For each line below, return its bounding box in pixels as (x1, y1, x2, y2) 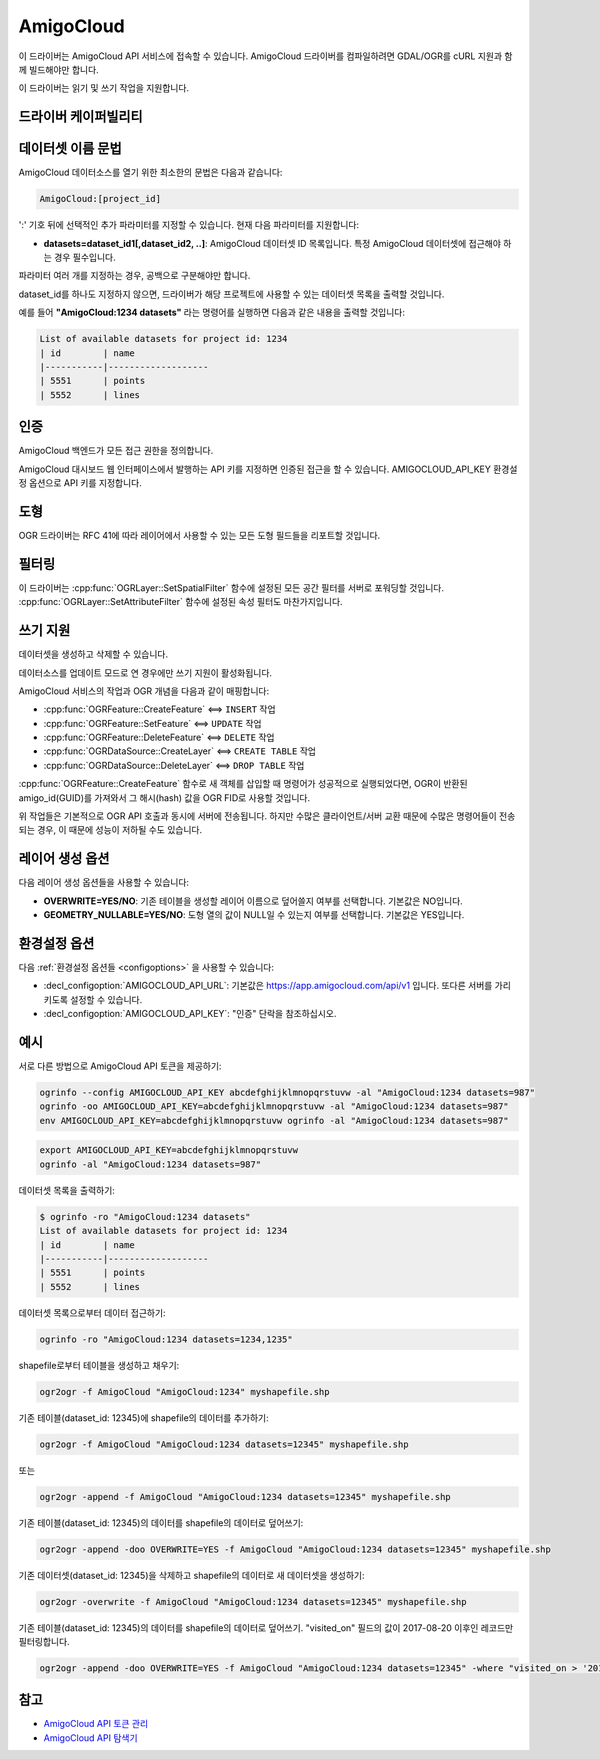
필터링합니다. (18, 1635, 70, 1647)
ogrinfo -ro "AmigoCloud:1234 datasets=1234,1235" (39, 1333, 294, 1345)
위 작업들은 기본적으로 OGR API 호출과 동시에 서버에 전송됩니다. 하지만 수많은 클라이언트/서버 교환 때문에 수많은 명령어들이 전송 (18, 810, 516, 822)
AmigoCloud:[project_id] (39, 193, 162, 205)
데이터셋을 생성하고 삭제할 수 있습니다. (18, 648, 169, 660)
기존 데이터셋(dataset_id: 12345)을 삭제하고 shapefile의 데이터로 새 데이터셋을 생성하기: (18, 1569, 365, 1581)
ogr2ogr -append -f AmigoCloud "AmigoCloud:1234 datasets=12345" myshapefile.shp (39, 1491, 452, 1502)
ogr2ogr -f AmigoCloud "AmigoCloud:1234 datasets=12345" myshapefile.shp (39, 1438, 409, 1450)
